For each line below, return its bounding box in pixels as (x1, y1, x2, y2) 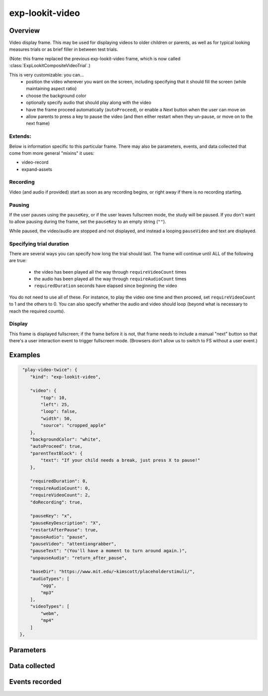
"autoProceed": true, (30, 443, 83, 449)
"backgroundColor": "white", (30, 437, 101, 442)
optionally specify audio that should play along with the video (26, 99, 151, 105)
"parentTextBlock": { (30, 450, 83, 456)
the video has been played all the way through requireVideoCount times (34, 269, 187, 275)
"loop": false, (40, 408, 78, 414)
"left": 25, (40, 402, 69, 407)
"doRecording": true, (30, 499, 83, 505)
